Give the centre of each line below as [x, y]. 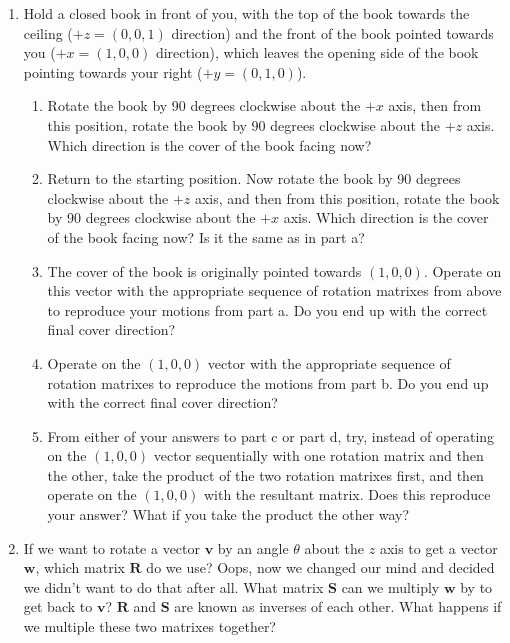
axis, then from [435, 105]
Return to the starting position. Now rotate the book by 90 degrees [254, 178]
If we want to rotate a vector [112, 547]
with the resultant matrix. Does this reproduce [347, 494]
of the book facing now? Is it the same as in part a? [206, 236]
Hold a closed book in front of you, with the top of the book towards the [246, 13]
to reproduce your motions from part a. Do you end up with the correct [267, 309]
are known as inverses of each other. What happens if [338, 606]
